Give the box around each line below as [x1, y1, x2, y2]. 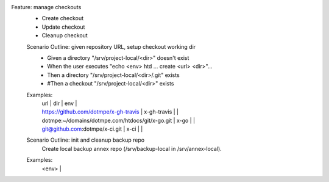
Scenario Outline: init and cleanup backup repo [26, 136, 145, 144]
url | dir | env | [41, 100, 77, 107]
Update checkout [41, 23, 85, 31]
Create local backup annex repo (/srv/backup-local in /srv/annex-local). [41, 145, 222, 152]
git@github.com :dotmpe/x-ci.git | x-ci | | [41, 125, 143, 133]
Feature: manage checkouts [11, 4, 82, 10]
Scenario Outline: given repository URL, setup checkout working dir [26, 43, 196, 50]
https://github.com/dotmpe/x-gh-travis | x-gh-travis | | [41, 108, 179, 115]
